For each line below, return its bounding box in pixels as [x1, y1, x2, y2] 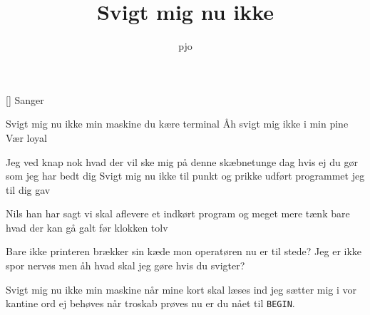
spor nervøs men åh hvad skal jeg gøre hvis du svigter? [6, 258, 245, 273]
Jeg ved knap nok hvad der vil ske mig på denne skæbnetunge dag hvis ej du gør [6, 154, 359, 169]
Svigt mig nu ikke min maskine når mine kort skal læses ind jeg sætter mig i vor [6, 282, 357, 296]
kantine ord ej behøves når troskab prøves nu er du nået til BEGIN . [6, 296, 295, 311]
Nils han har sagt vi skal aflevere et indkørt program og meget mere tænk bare [6, 206, 350, 221]
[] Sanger [6, 92, 44, 107]
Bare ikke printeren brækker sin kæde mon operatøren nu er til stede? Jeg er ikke [6, 244, 362, 259]
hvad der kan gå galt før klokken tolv [6, 220, 168, 234]
